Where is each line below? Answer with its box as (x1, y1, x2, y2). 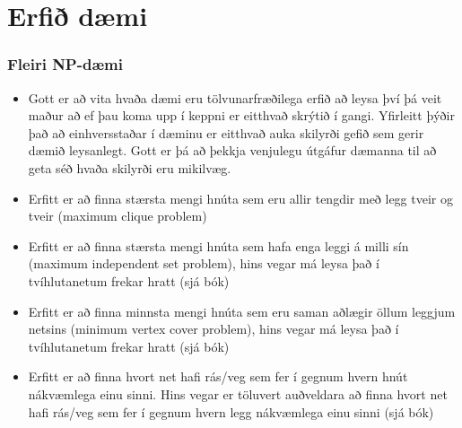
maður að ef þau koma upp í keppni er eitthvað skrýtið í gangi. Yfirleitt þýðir (28, 106, 455, 125)
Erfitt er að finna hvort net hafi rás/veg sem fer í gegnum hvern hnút (28, 367, 408, 386)
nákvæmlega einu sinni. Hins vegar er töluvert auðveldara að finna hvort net (28, 384, 448, 403)
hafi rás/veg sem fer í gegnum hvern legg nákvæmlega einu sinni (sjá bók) (28, 402, 434, 421)
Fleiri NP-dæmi (7, 53, 123, 75)
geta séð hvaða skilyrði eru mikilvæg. (28, 158, 231, 177)
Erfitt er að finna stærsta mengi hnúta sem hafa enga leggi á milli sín (28, 236, 409, 255)
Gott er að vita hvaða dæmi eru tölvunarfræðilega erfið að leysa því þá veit (28, 88, 442, 107)
